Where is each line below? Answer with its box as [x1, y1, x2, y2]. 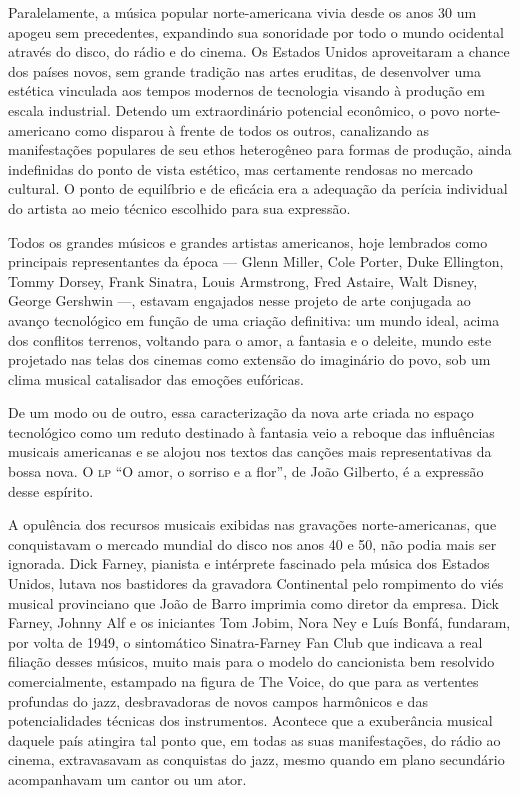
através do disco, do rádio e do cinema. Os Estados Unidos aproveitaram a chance [8, 41, 510, 62]
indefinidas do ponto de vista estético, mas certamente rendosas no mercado [8, 158, 473, 179]
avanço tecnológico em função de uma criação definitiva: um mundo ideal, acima [8, 309, 500, 330]
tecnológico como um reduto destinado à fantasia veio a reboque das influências [8, 421, 495, 442]
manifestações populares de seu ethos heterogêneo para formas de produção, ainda [8, 139, 512, 160]
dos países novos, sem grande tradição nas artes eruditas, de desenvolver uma [8, 60, 481, 81]
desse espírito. [8, 480, 94, 501]
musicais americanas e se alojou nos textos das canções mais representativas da [8, 441, 492, 462]
